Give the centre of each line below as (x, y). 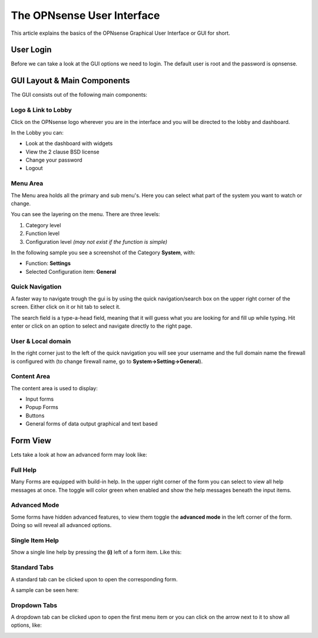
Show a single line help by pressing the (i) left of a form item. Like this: (96, 552)
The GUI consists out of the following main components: (79, 95)
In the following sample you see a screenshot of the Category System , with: (103, 252)
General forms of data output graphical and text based (92, 424)
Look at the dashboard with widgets (69, 143)
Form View (31, 441)
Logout (34, 168)
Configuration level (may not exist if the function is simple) (97, 241)
